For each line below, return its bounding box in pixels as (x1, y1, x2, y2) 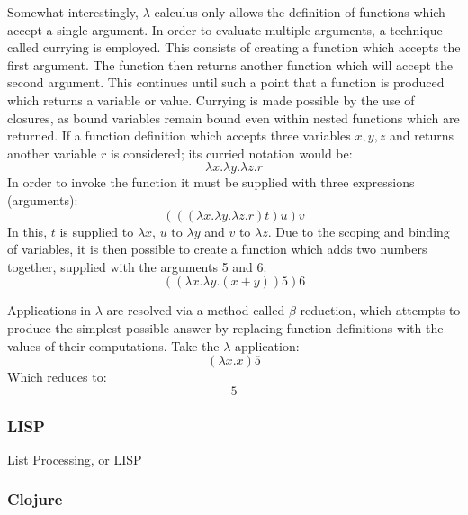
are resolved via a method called (106, 301, 285, 320)
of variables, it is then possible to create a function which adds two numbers (7, 239, 427, 258)
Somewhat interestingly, (7, 3, 139, 21)
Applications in (7, 301, 92, 320)
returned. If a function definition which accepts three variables (7, 126, 351, 145)
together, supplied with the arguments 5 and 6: (7, 257, 267, 276)
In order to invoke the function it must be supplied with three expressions (7, 173, 415, 192)
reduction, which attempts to (300, 301, 461, 320)
